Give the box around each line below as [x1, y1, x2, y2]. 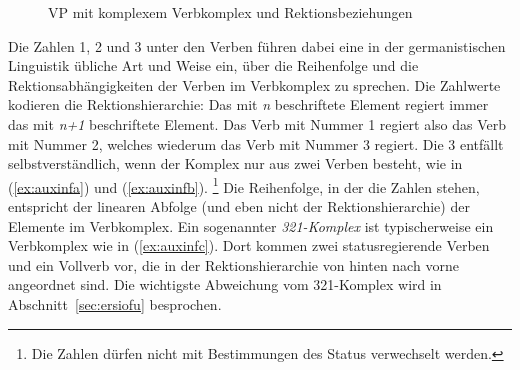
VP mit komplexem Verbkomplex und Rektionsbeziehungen [48, 2, 413, 22]
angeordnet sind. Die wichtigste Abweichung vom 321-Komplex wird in [8, 274, 442, 295]
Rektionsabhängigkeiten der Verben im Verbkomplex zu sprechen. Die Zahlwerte [8, 74, 501, 95]
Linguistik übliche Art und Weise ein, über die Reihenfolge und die [8, 55, 419, 76]
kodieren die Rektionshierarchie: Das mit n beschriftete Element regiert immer [8, 94, 489, 115]
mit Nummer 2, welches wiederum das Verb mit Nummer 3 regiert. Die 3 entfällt [8, 133, 504, 154]
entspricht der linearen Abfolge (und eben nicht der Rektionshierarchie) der [8, 196, 470, 216]
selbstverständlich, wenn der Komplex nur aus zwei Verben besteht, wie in [8, 153, 463, 174]
